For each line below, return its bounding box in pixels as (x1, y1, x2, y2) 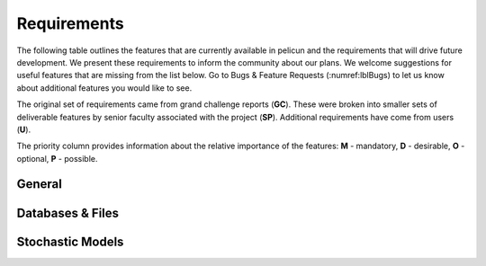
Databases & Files (16, 205, 120, 220)
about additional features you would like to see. (16, 82, 193, 93)
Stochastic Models (16, 234, 124, 249)
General (16, 176, 63, 192)
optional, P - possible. (16, 153, 98, 164)
